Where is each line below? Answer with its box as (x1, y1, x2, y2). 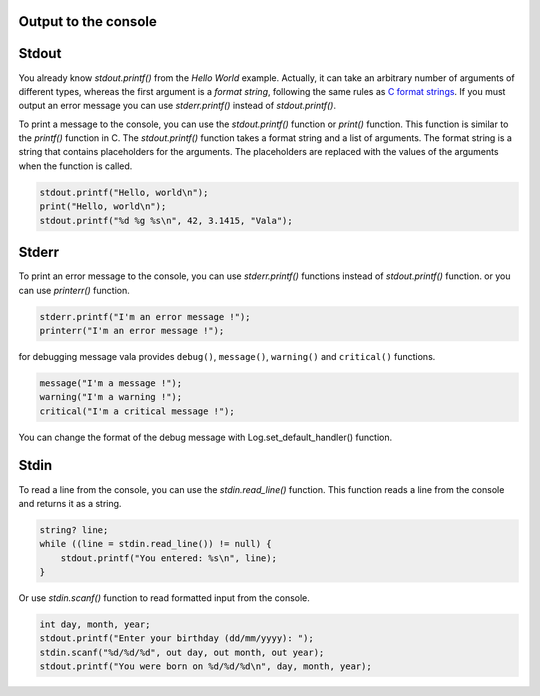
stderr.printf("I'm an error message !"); (39, 311, 251, 322)
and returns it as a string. (18, 497, 122, 509)
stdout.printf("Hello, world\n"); (39, 186, 209, 198)
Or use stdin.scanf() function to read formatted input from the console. (18, 592, 310, 604)
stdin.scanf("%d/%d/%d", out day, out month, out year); (39, 646, 325, 658)
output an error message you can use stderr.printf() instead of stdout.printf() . (18, 100, 337, 112)
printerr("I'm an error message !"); (39, 325, 225, 336)
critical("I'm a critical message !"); (39, 405, 235, 417)
